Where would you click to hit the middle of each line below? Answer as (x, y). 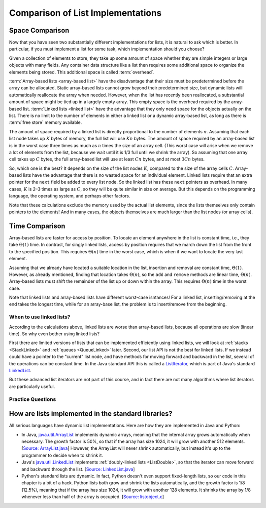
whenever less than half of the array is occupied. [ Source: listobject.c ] (93, 497)
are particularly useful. (32, 386)
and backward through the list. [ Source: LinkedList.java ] (78, 469)
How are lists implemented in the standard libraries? (91, 414)
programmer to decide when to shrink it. (62, 455)
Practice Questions (33, 399)
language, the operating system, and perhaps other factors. (70, 196)
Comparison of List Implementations (85, 13)
